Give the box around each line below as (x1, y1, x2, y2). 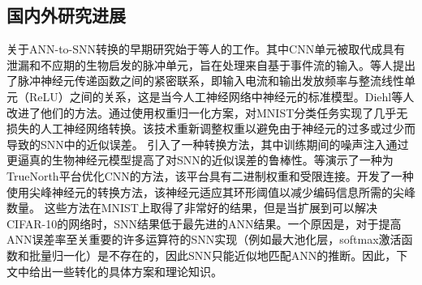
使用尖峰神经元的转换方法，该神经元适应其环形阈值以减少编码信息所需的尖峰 (6, 183, 416, 200)
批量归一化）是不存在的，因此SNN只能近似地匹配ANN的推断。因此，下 (28, 246, 408, 263)
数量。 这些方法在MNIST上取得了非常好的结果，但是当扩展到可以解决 (6, 199, 377, 216)
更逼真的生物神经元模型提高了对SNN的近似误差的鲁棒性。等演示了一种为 (6, 151, 394, 168)
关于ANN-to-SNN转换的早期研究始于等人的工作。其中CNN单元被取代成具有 (6, 40, 406, 57)
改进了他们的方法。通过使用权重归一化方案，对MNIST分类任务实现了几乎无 (6, 104, 408, 121)
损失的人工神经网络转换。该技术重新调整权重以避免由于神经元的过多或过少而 (6, 120, 416, 137)
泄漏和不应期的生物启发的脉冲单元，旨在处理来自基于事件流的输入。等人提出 (6, 56, 416, 73)
